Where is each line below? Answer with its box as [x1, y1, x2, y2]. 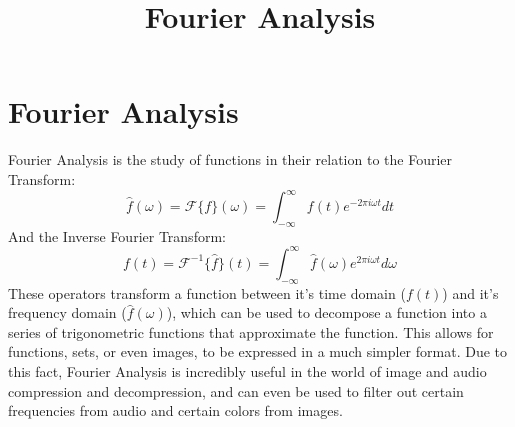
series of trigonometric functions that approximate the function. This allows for [8, 321, 494, 342]
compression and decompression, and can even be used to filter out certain [8, 380, 464, 401]
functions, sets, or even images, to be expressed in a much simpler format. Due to [8, 341, 507, 362]
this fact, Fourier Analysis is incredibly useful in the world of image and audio [8, 361, 487, 382]
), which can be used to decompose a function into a [166, 302, 487, 323]
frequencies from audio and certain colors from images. [8, 400, 343, 421]
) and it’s [442, 282, 499, 303]
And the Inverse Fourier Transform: [8, 225, 226, 246]
